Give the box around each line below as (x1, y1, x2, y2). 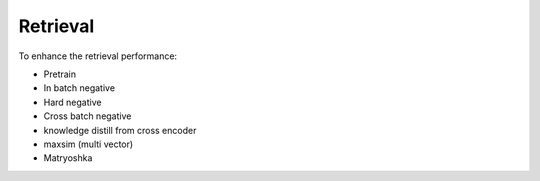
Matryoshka (43, 152, 93, 164)
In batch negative (43, 82, 115, 94)
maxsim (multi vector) (43, 138, 134, 150)
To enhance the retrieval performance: (18, 50, 178, 62)
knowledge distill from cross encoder (43, 124, 197, 136)
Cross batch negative (43, 110, 132, 122)
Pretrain (43, 68, 77, 80)
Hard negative (43, 96, 102, 108)
